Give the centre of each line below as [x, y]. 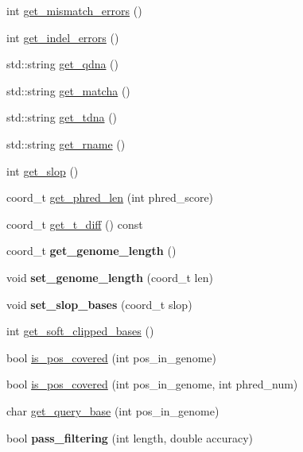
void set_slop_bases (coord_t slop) [99, 304]
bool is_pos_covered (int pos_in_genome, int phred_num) [152, 384]
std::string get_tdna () [62, 117]
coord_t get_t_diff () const [75, 224]
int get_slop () [43, 170]
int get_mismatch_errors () [74, 10]
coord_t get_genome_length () [91, 251]
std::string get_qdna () [63, 64]
